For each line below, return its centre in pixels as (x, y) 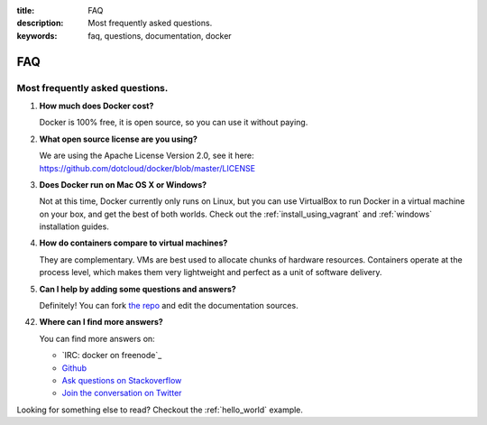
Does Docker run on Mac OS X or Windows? (123, 184)
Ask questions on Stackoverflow (122, 380)
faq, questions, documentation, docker (160, 35)
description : (40, 23)
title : (26, 10)
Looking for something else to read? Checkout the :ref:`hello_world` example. (160, 410)
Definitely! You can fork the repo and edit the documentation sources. (169, 306)
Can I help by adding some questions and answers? (138, 289)
